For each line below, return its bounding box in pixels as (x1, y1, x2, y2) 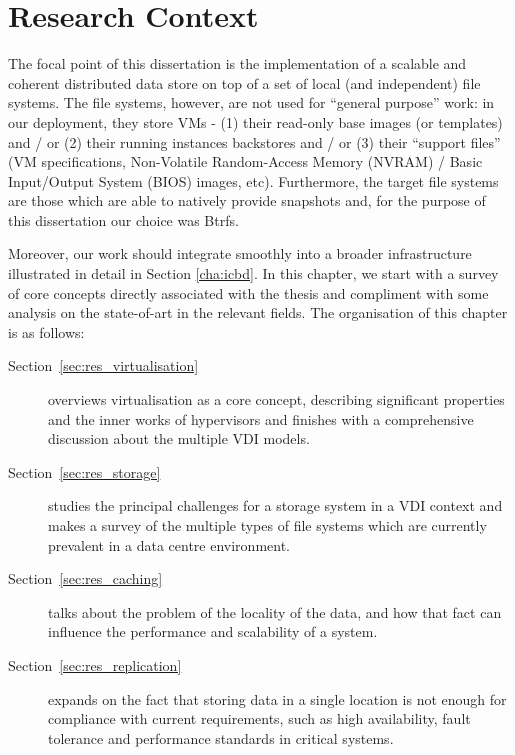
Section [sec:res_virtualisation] (8, 355, 199, 376)
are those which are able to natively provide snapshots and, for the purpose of (8, 190, 486, 211)
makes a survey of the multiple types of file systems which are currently (48, 515, 487, 535)
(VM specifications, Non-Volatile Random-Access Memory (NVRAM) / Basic (8, 151, 483, 172)
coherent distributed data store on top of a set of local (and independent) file (8, 72, 481, 93)
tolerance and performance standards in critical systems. (48, 727, 394, 748)
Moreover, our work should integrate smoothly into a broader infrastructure (8, 243, 472, 264)
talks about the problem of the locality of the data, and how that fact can (48, 601, 502, 622)
